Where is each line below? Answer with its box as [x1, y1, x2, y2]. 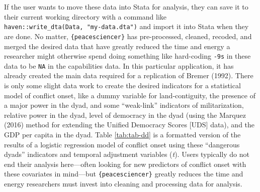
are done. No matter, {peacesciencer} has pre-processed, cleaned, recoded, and [4, 31, 252, 41]
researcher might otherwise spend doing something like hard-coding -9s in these [4, 51, 251, 61]
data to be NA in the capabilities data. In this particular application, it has [4, 60, 234, 71]
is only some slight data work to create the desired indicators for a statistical [4, 80, 241, 90]
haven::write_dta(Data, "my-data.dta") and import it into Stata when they [4, 21, 249, 32]
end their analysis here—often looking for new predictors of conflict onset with [4, 158, 246, 169]
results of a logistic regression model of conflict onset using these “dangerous [4, 139, 240, 149]
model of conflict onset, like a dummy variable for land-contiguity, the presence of [4, 90, 255, 100]
